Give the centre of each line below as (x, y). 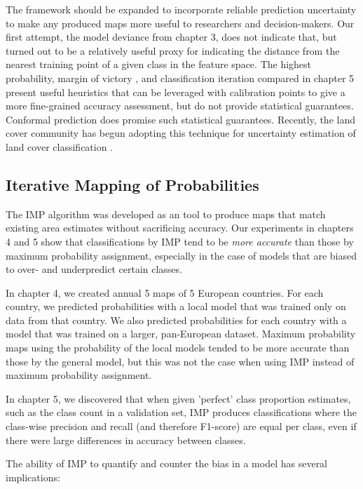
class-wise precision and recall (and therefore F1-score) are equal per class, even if (181, 426)
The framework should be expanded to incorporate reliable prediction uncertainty (181, 9)
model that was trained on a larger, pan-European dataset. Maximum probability (181, 334)
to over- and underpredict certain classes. (94, 269)
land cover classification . (60, 146)
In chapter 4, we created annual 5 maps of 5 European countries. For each (165, 292)
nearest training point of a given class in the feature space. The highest (159, 64)
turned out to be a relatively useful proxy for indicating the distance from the (173, 50)
